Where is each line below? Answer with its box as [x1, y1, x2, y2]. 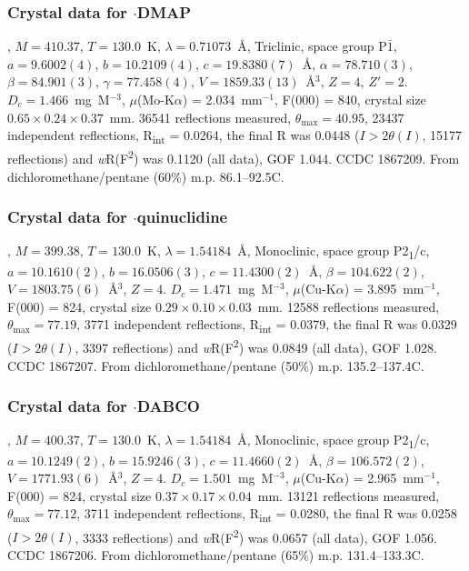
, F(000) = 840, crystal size [274, 90, 426, 108]
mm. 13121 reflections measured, [257, 486, 440, 505]
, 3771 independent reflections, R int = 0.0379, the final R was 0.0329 [76, 315, 457, 336]
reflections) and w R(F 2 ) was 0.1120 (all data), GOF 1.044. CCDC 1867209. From [7, 146, 460, 167]
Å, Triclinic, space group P [237, 36, 387, 55]
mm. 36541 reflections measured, [109, 107, 292, 126]
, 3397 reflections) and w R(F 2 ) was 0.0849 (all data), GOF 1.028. [75, 336, 437, 357]
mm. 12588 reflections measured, [257, 296, 440, 316]
